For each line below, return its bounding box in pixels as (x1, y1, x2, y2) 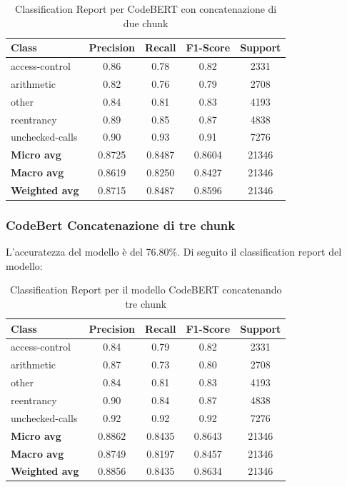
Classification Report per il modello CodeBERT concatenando (9, 282, 282, 297)
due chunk (123, 15, 169, 30)
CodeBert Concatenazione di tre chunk (6, 216, 236, 234)
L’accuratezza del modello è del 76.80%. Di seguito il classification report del (6, 244, 342, 259)
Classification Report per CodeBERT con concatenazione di (15, 1, 277, 16)
